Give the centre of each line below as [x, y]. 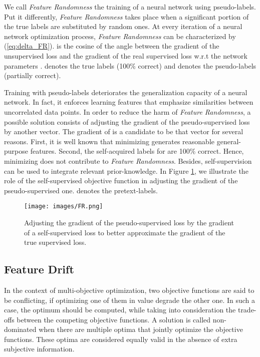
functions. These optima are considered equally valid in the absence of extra [121, 339]
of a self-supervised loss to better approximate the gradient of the [125, 232]
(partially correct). [33, 75]
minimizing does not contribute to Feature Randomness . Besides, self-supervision [128, 160]
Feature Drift [39, 269]
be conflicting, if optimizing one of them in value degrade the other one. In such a [130, 300]
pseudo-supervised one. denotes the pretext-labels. [81, 190]
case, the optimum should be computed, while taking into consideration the [120, 310]
